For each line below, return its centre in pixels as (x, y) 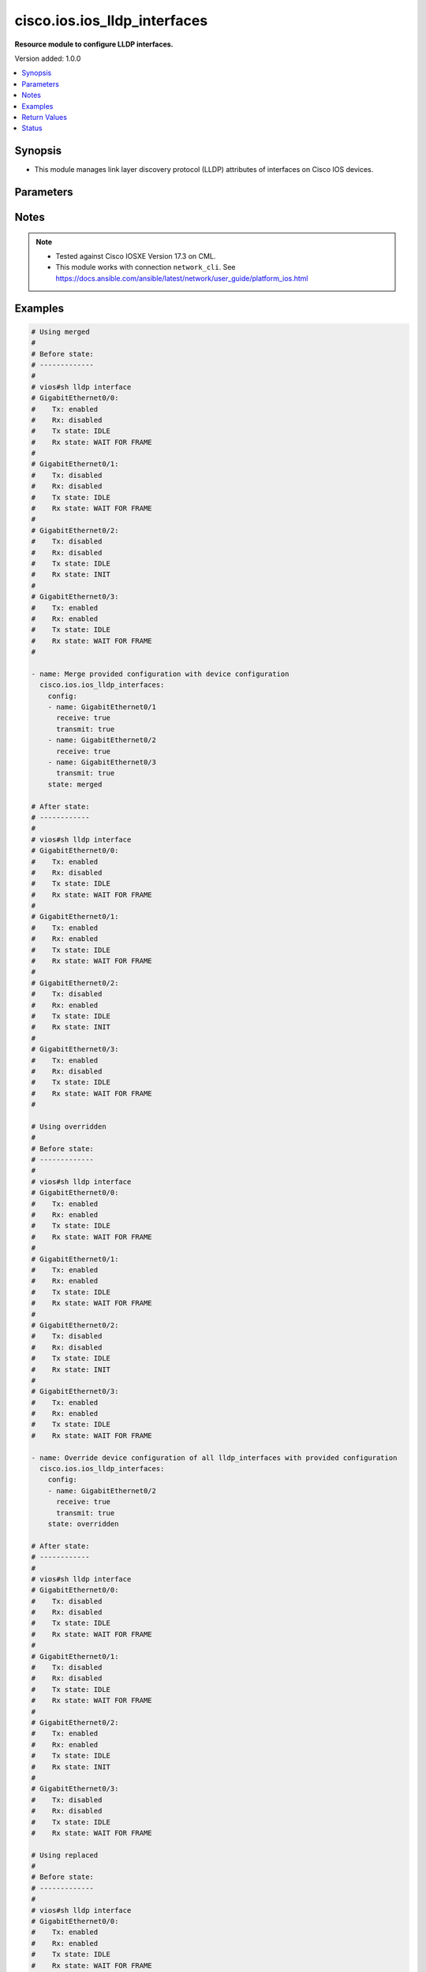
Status (32, 128)
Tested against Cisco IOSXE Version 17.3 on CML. (136, 256)
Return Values (44, 117)
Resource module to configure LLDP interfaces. (94, 44)
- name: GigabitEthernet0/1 (102, 707)
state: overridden (83, 1524)
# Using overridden (69, 1126)
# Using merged (60, 332)
